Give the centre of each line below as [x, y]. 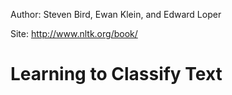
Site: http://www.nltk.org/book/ [74, 33]
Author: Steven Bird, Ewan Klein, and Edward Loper [116, 14]
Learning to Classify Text [116, 74]
